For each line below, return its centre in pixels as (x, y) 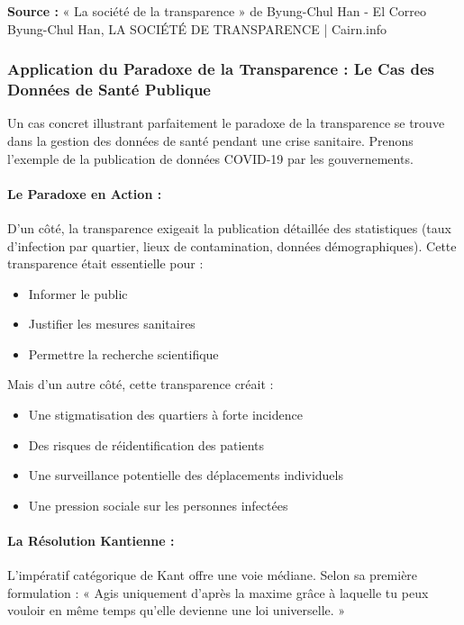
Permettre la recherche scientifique (123, 353)
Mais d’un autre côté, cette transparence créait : (141, 384)
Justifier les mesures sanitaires (112, 324)
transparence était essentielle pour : (105, 263)
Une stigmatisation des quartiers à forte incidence (165, 415)
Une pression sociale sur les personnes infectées (158, 505)
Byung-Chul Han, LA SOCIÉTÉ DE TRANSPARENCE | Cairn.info (197, 28)
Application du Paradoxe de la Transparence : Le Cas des (221, 69)
